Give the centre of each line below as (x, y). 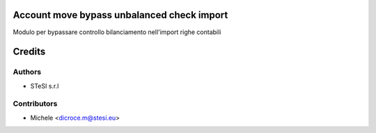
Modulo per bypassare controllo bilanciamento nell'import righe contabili (117, 32)
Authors (27, 72)
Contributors (35, 104)
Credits (29, 52)
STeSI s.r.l (45, 86)
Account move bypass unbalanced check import (120, 15)
